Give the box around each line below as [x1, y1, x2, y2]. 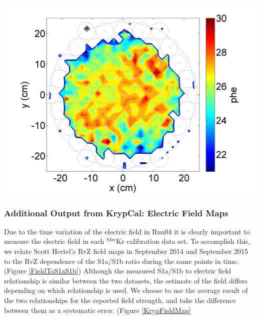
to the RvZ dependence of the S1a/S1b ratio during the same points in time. [4, 255, 239, 266]
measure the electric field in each [4, 236, 104, 246]
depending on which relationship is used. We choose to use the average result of [4, 285, 248, 295]
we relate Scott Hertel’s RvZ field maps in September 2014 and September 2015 [4, 246, 248, 256]
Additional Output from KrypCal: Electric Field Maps [4, 206, 228, 219]
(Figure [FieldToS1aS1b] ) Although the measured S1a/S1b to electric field [4, 265, 231, 276]
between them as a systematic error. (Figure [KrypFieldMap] [4, 304, 191, 315]
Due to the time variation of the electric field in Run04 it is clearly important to [4, 226, 250, 236]
